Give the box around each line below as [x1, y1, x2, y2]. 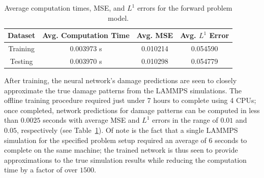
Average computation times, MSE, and [4, 3, 125, 13]
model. [108, 12, 129, 23]
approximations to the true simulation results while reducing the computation [4, 154, 247, 165]
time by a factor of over [4, 164, 78, 175]
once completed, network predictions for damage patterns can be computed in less [4, 104, 260, 115]
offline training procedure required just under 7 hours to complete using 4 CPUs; [4, 95, 256, 105]
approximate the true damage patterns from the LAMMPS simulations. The [4, 85, 242, 95]
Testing [10, 55, 33, 66]
